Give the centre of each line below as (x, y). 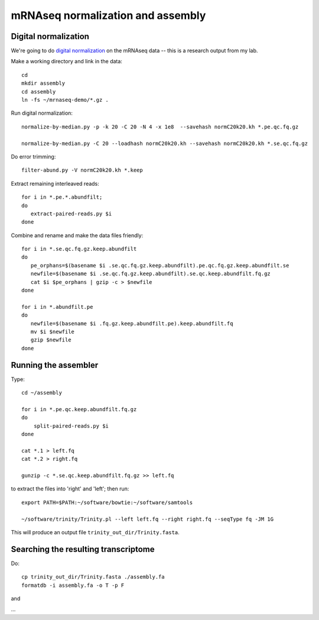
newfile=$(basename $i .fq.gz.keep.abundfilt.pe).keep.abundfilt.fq (132, 323)
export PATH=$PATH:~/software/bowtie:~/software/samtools (107, 502)
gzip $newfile (51, 340)
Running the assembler (55, 365)
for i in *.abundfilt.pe (57, 307)
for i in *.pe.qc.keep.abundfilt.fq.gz (79, 409)
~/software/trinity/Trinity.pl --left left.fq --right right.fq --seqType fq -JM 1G (148, 519)
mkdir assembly (43, 83)
